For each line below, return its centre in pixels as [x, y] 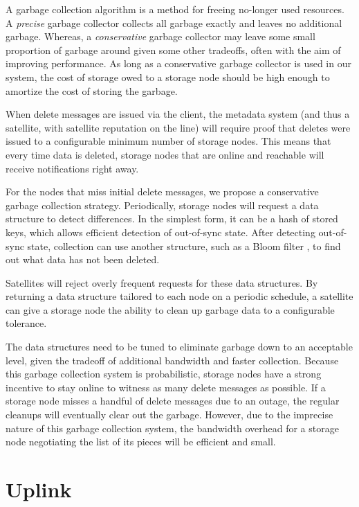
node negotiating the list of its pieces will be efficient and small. [141, 442]
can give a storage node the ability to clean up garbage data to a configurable [170, 309]
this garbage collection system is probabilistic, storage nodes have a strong [164, 374]
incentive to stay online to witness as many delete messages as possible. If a [166, 387]
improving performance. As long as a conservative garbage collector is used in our [178, 63]
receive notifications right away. [72, 168]
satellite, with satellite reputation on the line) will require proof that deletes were [178, 127]
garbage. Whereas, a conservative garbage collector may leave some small [160, 36]
